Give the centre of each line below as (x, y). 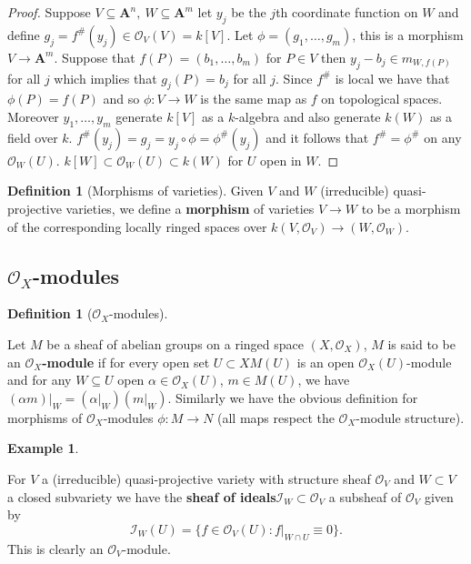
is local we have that (392, 78)
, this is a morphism (408, 34)
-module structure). (410, 417)
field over (33, 137)
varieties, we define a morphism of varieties (190, 208)
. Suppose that (95, 57)
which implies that (105, 78)
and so (121, 99)
